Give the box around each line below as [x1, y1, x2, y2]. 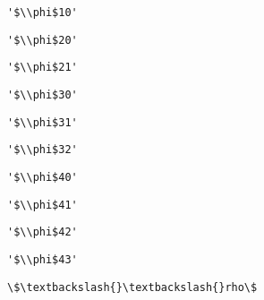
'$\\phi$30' [7, 88, 78, 101]
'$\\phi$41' [7, 198, 78, 211]
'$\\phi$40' [7, 170, 78, 184]
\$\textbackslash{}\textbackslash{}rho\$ [7, 280, 258, 294]
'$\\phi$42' [7, 226, 78, 239]
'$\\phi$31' [7, 116, 78, 129]
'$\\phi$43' [7, 253, 78, 266]
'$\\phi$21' [7, 61, 78, 74]
